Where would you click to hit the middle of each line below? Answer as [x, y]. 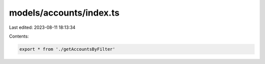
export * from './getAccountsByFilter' [67, 49]
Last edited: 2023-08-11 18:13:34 [42, 27]
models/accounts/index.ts [64, 13]
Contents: [19, 36]
